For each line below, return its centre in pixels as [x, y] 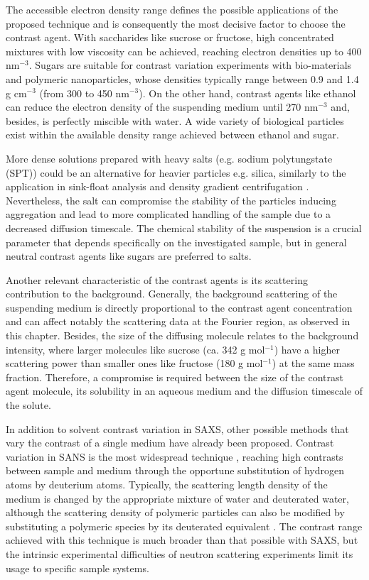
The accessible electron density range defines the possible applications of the [172, 9]
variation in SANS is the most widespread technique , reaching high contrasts [175, 456]
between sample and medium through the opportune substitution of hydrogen [175, 470]
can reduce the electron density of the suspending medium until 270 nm [162, 107]
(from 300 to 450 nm [84, 93]
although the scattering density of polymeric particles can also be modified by [175, 512]
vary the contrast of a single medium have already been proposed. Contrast [170, 443]
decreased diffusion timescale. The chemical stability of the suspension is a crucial [184, 228]
